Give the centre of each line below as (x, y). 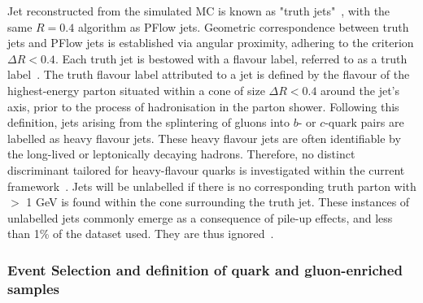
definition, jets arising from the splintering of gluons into (148, 122)
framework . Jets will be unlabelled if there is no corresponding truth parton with (212, 186)
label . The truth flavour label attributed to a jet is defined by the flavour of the (209, 74)
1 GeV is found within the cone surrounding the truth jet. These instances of (218, 202)
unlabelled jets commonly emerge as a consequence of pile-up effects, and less (200, 217)
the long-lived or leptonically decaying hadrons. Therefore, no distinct (181, 154)
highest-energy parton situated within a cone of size (136, 90)
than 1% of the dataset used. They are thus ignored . (141, 234)
